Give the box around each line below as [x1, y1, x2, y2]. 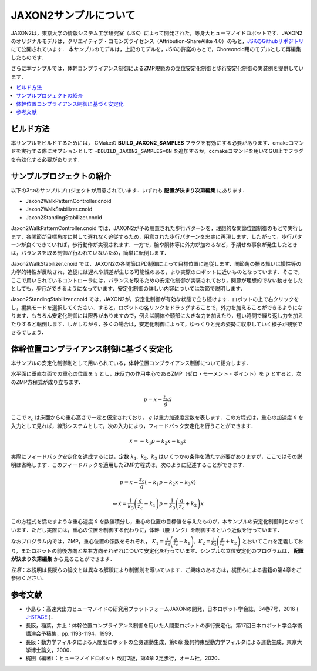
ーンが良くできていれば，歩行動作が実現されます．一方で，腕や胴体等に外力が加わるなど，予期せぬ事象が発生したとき [11, 241, 298, 248]
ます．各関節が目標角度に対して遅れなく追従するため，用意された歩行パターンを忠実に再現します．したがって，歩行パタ [11, 233, 302, 240]
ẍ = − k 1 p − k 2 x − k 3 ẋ [129, 438, 187, 446]
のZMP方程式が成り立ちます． [11, 378, 84, 385]
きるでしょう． [11, 328, 47, 335]
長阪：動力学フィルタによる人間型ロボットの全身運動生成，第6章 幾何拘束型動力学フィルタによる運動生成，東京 [25, 638, 298, 645]
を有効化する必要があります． [11, 156, 83, 163]
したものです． [11, 54, 47, 61]
